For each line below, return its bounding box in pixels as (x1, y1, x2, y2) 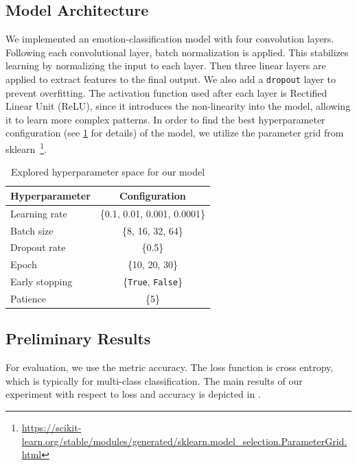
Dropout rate (10, 240, 66, 254)
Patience (10, 291, 46, 305)
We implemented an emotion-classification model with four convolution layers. (5, 32, 334, 46)
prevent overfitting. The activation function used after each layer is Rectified (5, 85, 327, 99)
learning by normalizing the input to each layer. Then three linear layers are (5, 58, 326, 73)
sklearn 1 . (5, 140, 47, 156)
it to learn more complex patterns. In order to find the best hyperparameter (5, 112, 325, 126)
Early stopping (10, 274, 73, 289)
